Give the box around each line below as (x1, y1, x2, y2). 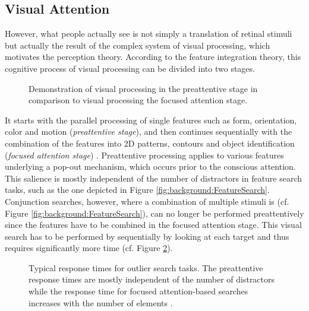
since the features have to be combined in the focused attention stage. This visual (5, 218, 302, 231)
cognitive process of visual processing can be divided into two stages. (5, 62, 255, 74)
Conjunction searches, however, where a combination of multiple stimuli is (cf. (5, 195, 289, 207)
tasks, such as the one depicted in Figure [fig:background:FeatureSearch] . (5, 183, 270, 196)
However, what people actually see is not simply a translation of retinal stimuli (5, 27, 292, 40)
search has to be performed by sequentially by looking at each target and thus (5, 230, 289, 242)
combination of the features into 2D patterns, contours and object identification (5, 137, 295, 149)
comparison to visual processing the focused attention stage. (29, 94, 248, 106)
